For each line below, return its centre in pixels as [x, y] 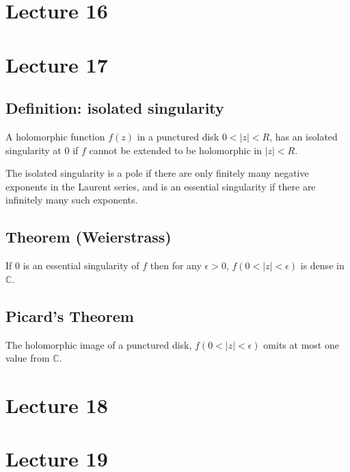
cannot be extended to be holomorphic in [175, 150]
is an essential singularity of [81, 265]
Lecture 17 [57, 64]
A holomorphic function [55, 136]
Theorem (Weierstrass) [89, 237]
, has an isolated [304, 136]
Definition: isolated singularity [115, 108]
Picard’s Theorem [70, 315]
